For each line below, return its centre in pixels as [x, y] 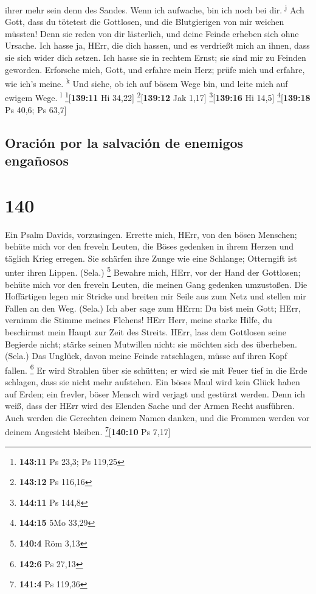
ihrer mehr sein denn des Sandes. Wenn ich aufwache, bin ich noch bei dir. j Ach [155, 9]
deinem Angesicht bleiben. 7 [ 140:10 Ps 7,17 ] [88, 431]
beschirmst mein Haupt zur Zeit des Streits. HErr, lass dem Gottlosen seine [146, 332]
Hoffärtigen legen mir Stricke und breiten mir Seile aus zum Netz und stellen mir [156, 296]
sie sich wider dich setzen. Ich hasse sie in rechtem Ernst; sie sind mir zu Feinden [156, 58]
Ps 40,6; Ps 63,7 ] [36, 109]
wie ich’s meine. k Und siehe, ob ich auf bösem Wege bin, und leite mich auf [146, 82]
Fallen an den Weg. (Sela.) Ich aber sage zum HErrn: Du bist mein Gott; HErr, [153, 308]
